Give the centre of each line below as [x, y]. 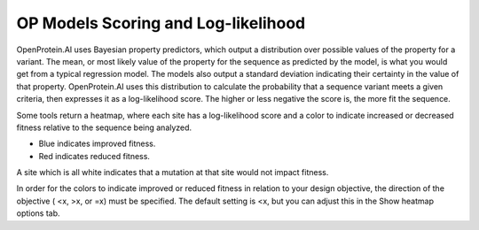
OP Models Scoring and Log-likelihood [161, 23]
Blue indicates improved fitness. [97, 144]
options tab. [39, 213]
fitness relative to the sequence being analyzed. [104, 127]
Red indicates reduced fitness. [94, 156]
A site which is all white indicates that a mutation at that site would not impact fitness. [173, 172]
